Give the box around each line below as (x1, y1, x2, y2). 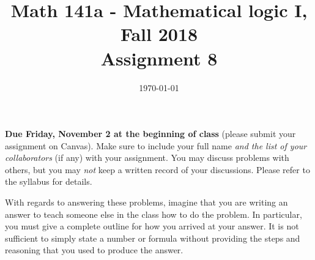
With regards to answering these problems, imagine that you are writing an (5, 196, 288, 209)
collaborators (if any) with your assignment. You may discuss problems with (5, 151, 289, 164)
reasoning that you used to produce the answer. (5, 243, 183, 256)
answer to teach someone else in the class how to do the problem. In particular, (5, 207, 302, 220)
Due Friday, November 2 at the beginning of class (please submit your (5, 127, 296, 140)
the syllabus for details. (5, 175, 92, 188)
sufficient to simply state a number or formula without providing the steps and (5, 231, 300, 244)
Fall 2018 (120, 21, 198, 46)
